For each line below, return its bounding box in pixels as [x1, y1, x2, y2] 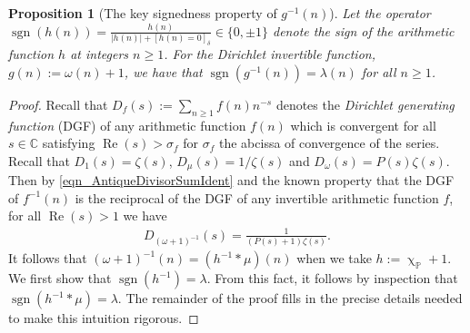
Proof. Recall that [8, 94, 108, 113]
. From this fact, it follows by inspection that [206, 269, 458, 288]
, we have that [124, 62, 203, 81]
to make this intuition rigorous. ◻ [8, 309, 199, 328]
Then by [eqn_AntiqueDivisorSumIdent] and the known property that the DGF [8, 171, 455, 190]
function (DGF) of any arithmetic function [8, 115, 246, 134]
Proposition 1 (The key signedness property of [8, 4, 277, 22]
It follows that [8, 249, 87, 268]
